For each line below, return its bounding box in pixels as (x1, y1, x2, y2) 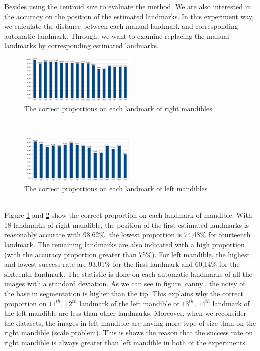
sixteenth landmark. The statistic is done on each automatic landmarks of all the (4, 268, 252, 279)
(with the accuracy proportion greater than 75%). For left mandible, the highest (4, 249, 250, 259)
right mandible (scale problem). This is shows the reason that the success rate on (4, 327, 253, 338)
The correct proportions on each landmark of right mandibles (24, 103, 212, 113)
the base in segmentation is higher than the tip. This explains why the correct (4, 288, 244, 298)
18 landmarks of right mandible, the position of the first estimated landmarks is (4, 219, 249, 230)
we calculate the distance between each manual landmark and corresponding (4, 21, 238, 31)
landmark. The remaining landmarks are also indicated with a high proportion (4, 239, 245, 250)
